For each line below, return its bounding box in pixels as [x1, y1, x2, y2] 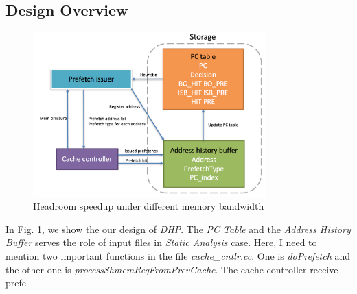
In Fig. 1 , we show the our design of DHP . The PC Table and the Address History [5, 221, 351, 236]
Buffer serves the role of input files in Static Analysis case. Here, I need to [5, 235, 317, 249]
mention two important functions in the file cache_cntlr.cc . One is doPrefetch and [5, 248, 351, 262]
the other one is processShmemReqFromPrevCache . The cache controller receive [5, 262, 338, 276]
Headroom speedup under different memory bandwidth [33, 199, 264, 213]
